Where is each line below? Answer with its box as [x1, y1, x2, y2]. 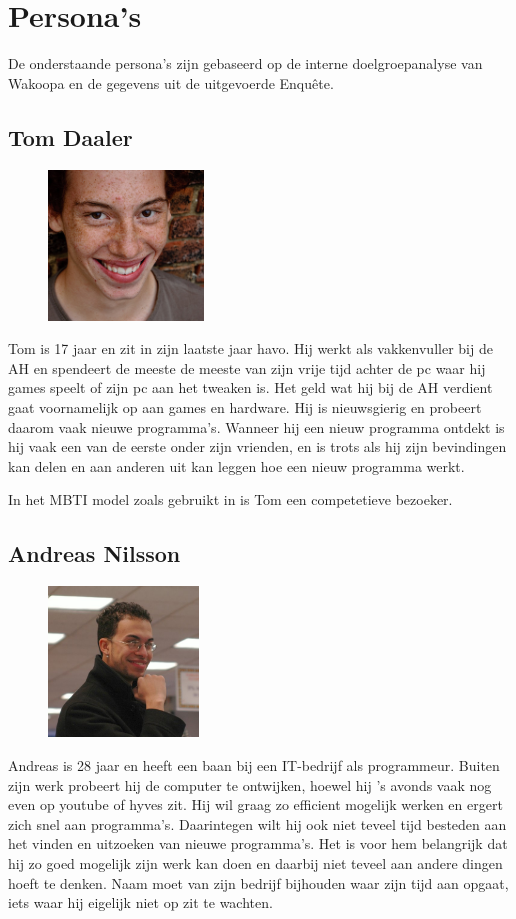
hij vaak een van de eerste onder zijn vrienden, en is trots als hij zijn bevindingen [8, 436, 507, 457]
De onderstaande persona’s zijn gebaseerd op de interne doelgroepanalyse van [8, 53, 483, 74]
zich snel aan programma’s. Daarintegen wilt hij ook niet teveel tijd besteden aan [8, 813, 507, 834]
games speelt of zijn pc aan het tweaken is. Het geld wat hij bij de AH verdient [8, 377, 493, 398]
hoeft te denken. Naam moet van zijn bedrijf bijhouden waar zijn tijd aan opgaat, [8, 872, 509, 893]
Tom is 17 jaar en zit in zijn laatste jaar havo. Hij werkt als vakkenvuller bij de [8, 338, 493, 359]
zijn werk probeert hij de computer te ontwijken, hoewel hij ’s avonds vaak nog [8, 774, 492, 795]
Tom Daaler [8, 121, 133, 152]
